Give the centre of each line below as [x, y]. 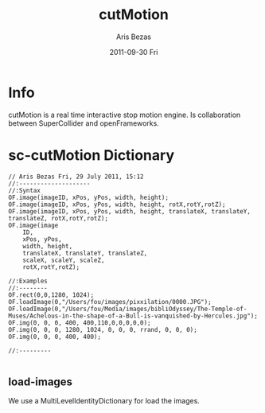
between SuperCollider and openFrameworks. [84, 123]
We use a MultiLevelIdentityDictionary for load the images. [104, 401]
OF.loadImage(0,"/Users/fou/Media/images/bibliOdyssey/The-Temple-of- [128, 309]
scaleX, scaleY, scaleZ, [64, 260]
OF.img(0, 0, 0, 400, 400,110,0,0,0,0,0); [80, 323]
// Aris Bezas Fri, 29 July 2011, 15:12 [76, 177]
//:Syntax [25, 190]
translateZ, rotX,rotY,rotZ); [58, 218]
